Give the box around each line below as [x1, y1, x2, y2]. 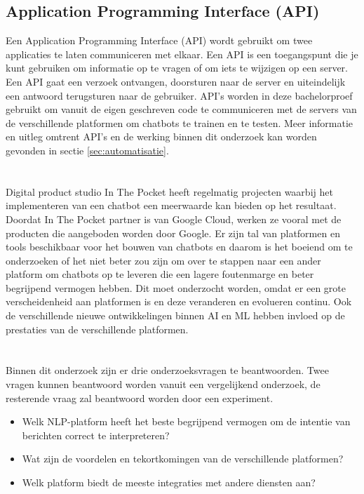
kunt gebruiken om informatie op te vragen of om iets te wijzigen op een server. [6, 60, 348, 75]
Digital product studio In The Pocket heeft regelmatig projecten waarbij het [6, 184, 333, 199]
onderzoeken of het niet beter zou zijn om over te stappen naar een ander [6, 253, 321, 267]
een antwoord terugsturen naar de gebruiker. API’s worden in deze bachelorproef [6, 88, 353, 102]
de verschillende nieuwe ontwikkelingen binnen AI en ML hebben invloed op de [6, 308, 345, 323]
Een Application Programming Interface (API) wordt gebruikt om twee [6, 33, 313, 48]
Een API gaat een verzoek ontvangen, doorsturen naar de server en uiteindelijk [6, 74, 346, 88]
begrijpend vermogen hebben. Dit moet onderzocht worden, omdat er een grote [6, 280, 346, 295]
